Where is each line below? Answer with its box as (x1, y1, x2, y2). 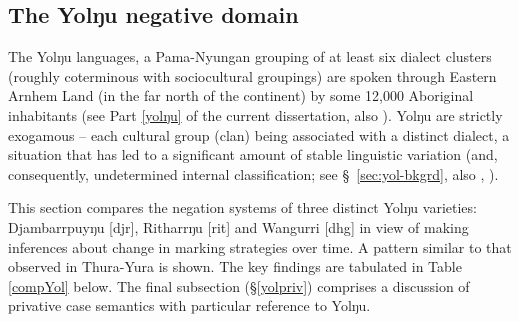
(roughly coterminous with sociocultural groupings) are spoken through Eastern (8, 65, 497, 86)
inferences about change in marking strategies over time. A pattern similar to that (8, 236, 512, 257)
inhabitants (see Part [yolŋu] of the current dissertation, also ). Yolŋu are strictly (8, 104, 503, 125)
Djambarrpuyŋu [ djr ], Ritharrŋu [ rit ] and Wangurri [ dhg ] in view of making (8, 216, 469, 237)
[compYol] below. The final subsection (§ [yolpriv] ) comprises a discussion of (8, 275, 470, 296)
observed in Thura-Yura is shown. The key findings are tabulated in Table (8, 256, 462, 277)
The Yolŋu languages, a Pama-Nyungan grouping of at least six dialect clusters (8, 46, 492, 67)
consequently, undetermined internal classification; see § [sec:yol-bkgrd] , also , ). (8, 163, 499, 184)
